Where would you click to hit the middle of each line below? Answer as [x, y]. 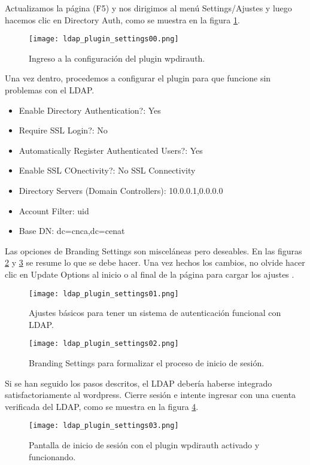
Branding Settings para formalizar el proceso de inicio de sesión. [147, 363]
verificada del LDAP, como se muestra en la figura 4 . [102, 406]
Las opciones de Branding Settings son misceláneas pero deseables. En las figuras [154, 250]
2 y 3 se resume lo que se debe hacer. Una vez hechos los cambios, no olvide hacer [155, 262]
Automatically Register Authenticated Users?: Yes [111, 150]
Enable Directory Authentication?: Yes [90, 110]
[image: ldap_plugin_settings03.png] [104, 426]
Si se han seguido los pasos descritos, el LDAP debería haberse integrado [139, 383]
